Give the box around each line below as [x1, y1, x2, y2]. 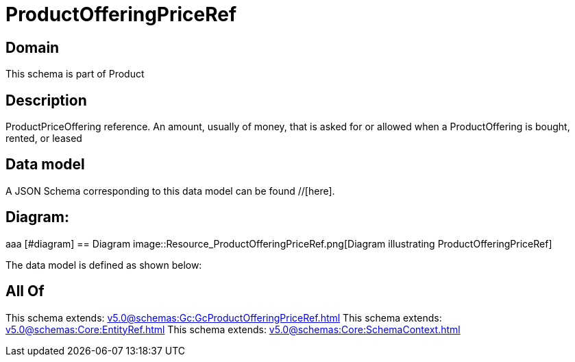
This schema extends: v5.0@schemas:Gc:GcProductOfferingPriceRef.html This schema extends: [5, 311, 442, 324]
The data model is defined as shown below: [5, 258, 202, 271]
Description [5, 91, 87, 109]
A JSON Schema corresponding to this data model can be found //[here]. [5, 184, 335, 197]
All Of [5, 282, 45, 300]
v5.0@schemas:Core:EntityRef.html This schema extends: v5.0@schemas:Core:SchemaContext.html [5, 323, 461, 335]
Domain [5, 38, 60, 56]
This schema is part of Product [5, 68, 145, 80]
